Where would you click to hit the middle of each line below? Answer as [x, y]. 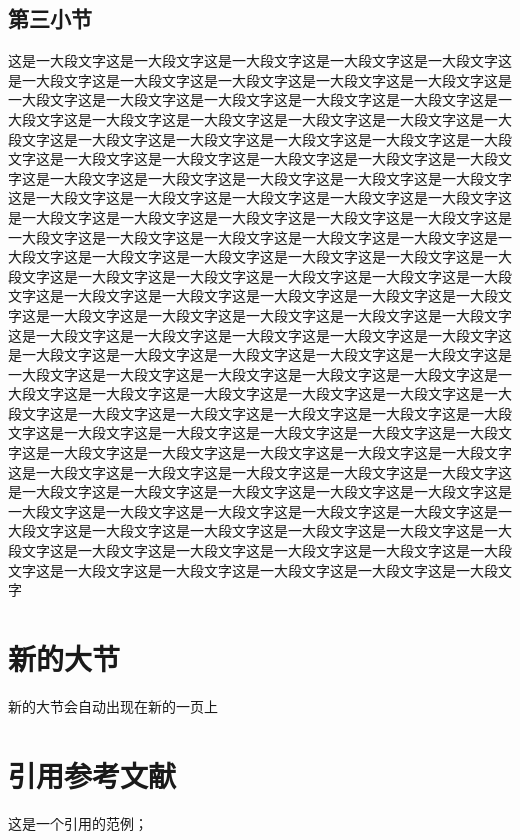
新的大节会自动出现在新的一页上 [113, 705]
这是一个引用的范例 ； [78, 822]
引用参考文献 [92, 774]
